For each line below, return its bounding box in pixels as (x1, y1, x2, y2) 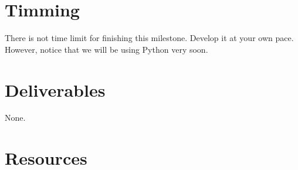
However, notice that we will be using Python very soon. (5, 43, 208, 55)
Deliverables (5, 77, 106, 101)
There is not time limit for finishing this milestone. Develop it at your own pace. (5, 32, 294, 44)
